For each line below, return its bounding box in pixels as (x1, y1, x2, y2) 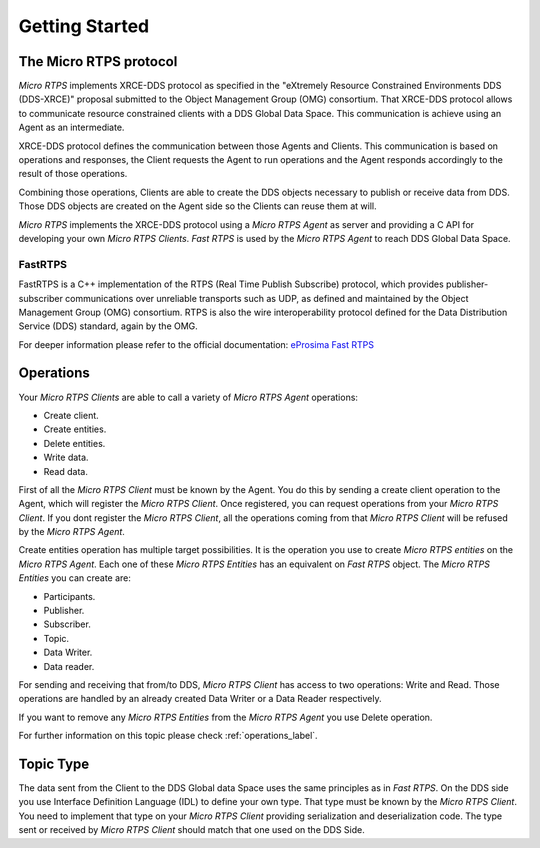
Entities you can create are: (18, 572, 132, 584)
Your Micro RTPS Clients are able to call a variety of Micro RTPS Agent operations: (18, 391, 359, 403)
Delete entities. (43, 437, 106, 449)
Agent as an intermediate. (18, 121, 125, 134)
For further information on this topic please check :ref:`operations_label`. (18, 730, 319, 742)
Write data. (43, 451, 89, 464)
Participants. (43, 590, 96, 602)
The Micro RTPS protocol (18, 53, 178, 70)
